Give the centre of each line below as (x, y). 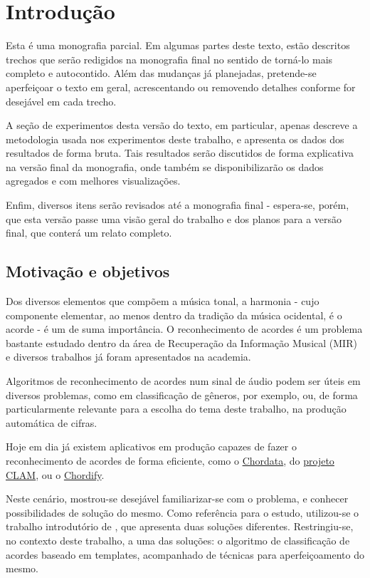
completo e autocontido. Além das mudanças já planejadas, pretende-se (161, 73)
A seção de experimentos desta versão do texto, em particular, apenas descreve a (182, 125)
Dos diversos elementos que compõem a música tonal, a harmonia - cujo (163, 301)
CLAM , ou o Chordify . (55, 474)
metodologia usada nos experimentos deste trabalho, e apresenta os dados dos (175, 139)
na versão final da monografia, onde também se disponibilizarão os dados (165, 166)
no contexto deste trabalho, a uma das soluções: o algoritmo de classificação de (178, 540)
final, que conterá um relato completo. (89, 233)
